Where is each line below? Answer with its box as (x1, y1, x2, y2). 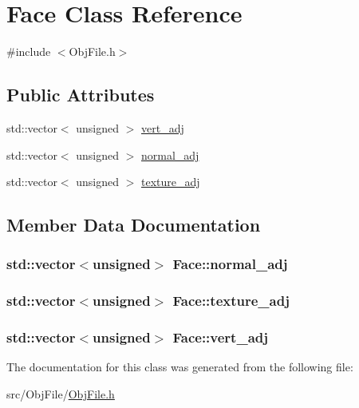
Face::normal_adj (172, 254, 288, 274)
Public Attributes (6, 82, 155, 107)
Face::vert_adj (172, 327, 268, 347)
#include (6, 43, 51, 60)
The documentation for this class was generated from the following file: (6, 358, 353, 375)
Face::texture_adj (172, 291, 290, 311)
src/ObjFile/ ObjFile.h (6, 385, 115, 402)
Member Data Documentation (6, 212, 261, 237)
